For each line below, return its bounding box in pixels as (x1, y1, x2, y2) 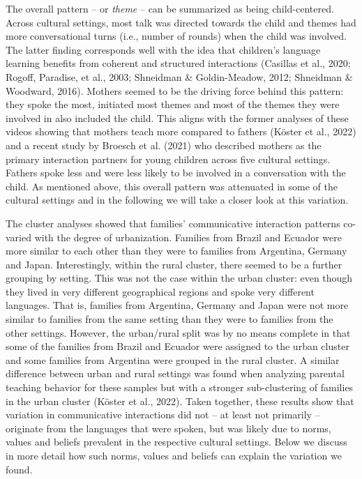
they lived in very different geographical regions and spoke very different (6, 284, 315, 298)
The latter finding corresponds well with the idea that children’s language (6, 42, 321, 56)
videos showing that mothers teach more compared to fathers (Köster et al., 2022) (6, 124, 356, 139)
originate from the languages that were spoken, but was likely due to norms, (6, 420, 331, 435)
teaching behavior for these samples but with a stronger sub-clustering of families (6, 380, 354, 395)
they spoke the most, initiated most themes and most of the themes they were (6, 97, 340, 112)
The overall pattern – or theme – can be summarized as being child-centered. (6, 1, 334, 15)
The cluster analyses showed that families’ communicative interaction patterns (6, 215, 340, 230)
